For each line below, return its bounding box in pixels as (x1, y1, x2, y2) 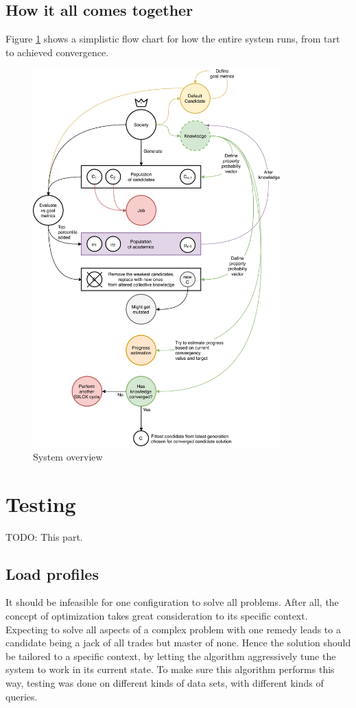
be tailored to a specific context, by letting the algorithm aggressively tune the (5, 648, 336, 663)
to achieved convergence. (5, 45, 109, 59)
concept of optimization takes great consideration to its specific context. (5, 608, 308, 622)
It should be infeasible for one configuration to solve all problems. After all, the (5, 595, 339, 609)
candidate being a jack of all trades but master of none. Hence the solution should (5, 635, 351, 650)
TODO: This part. (5, 529, 83, 544)
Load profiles (5, 563, 99, 584)
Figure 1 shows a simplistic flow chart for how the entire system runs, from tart (5, 32, 340, 46)
